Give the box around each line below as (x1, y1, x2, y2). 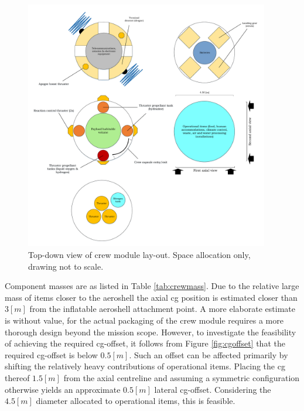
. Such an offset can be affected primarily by (129, 348, 288, 361)
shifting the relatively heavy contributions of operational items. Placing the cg (5, 360, 285, 372)
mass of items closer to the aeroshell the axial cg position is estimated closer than (5, 291, 298, 303)
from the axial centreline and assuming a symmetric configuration (63, 371, 300, 383)
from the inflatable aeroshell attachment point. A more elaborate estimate (29, 303, 295, 315)
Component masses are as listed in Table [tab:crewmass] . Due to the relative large (5, 280, 299, 292)
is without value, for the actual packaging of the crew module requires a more (5, 314, 283, 327)
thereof (5, 371, 30, 383)
